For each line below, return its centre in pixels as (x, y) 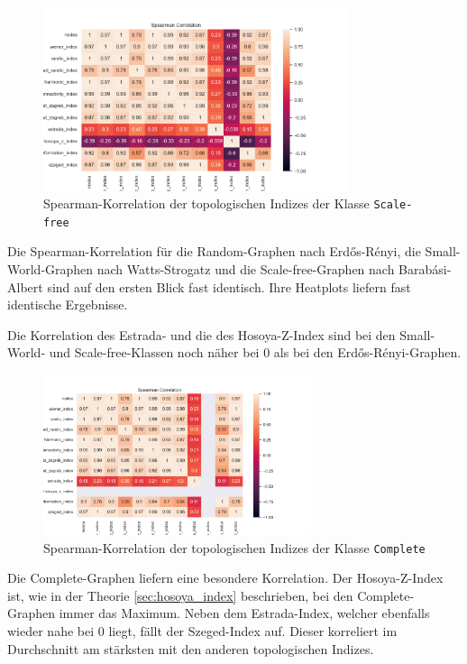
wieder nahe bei (51, 631)
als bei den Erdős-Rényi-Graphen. (367, 352)
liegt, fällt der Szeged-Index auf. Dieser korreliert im (253, 631)
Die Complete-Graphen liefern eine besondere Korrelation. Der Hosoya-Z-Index (225, 578)
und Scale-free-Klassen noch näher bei (154, 352)
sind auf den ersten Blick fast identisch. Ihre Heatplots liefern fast (229, 286)
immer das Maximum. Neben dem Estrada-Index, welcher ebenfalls (244, 613)
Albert (25, 286)
